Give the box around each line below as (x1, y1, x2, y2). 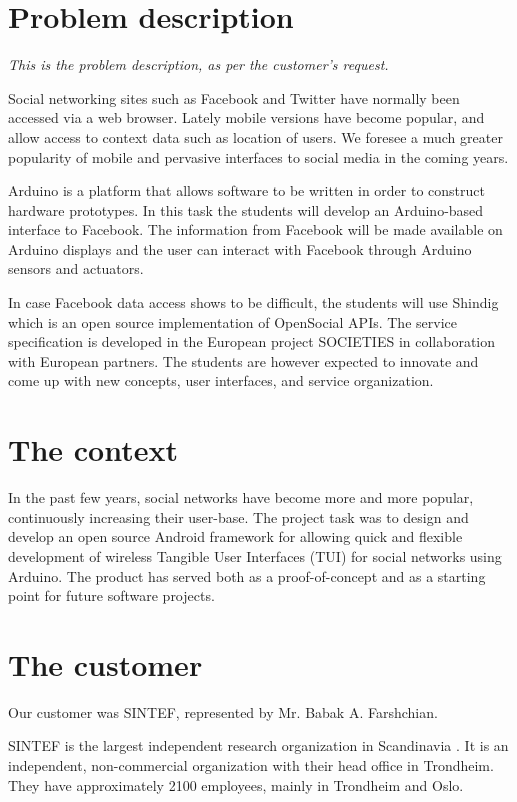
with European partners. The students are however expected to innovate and (8, 350, 479, 371)
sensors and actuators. (8, 258, 144, 279)
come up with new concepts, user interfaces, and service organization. (8, 370, 434, 391)
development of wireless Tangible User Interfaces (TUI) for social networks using (8, 545, 502, 566)
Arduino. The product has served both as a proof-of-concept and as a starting (8, 565, 486, 586)
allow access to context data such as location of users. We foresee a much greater (8, 126, 503, 147)
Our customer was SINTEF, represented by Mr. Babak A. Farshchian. (8, 701, 438, 722)
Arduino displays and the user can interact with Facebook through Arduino (8, 238, 472, 259)
